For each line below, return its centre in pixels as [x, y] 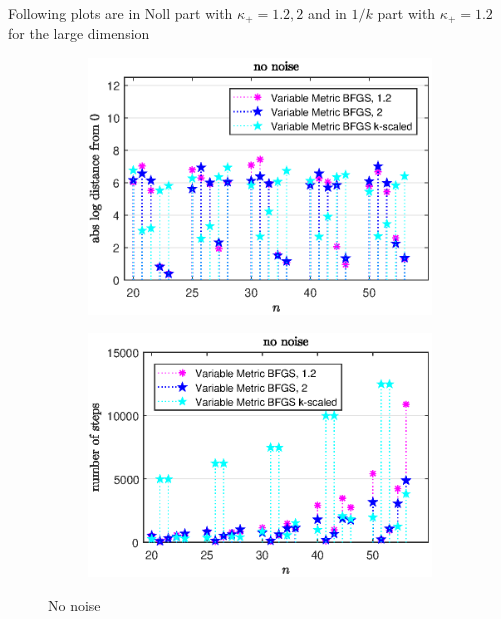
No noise [74, 604]
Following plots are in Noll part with [120, 13]
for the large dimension [79, 33]
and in [327, 13]
